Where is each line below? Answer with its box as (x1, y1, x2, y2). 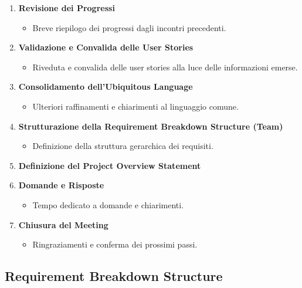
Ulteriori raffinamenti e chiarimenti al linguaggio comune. (32, 100, 239, 112)
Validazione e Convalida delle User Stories (18, 41, 194, 53)
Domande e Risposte (18, 179, 104, 191)
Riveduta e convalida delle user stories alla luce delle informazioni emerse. (32, 60, 298, 73)
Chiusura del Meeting (18, 218, 108, 231)
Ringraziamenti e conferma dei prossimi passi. (32, 238, 198, 250)
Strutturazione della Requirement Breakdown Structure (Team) (18, 120, 283, 132)
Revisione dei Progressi (18, 2, 115, 13)
